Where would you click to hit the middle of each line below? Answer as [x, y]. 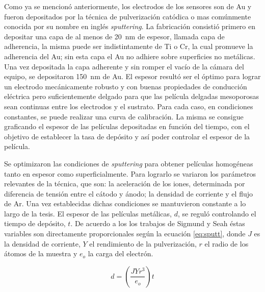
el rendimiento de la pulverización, [143, 243]
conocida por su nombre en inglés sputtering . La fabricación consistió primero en [130, 26]
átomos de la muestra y [41, 253]
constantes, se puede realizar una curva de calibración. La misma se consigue [124, 116]
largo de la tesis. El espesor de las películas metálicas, [88, 213]
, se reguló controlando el [217, 213]
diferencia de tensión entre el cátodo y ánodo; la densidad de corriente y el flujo [128, 193]
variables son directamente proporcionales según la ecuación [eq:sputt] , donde [125, 234]
